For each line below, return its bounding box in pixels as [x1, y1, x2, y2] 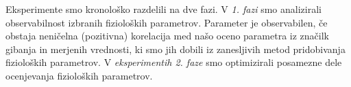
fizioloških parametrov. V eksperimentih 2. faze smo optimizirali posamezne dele [5, 55, 342, 69]
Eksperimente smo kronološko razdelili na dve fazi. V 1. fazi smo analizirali [5, 2, 322, 16]
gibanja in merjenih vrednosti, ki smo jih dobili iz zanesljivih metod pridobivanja [5, 41, 346, 56]
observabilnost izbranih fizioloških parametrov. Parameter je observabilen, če [5, 15, 328, 29]
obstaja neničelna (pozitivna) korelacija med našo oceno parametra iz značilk [5, 29, 329, 43]
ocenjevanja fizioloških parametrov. [5, 68, 153, 82]
